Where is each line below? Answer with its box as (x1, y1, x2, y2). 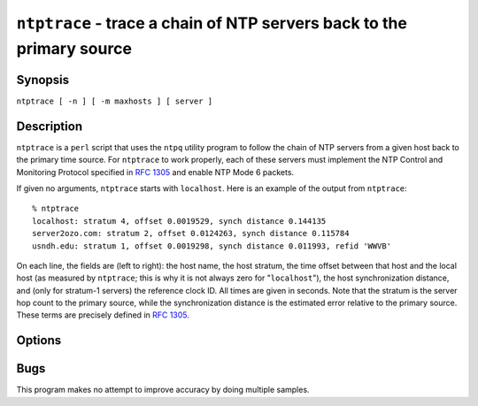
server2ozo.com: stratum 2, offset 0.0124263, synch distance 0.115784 (32, 228, 350, 239)
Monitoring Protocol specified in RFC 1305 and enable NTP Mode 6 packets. (16, 166, 295, 177)
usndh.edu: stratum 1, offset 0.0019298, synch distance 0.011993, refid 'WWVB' (32, 241, 392, 251)
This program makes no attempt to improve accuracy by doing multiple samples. (16, 385, 310, 395)
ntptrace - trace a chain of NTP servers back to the (16, 13, 407, 33)
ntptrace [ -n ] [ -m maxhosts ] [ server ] (16, 96, 213, 106)
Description (16, 119, 83, 134)
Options (16, 333, 62, 349)
